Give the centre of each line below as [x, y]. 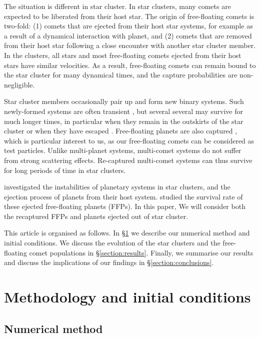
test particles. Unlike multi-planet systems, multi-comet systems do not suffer [123, 150]
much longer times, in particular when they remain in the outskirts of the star [124, 121]
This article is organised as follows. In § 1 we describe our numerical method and [127, 233]
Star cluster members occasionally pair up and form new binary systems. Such [124, 101]
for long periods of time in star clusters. [65, 170]
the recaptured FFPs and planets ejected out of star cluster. [96, 216]
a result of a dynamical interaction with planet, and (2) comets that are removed [128, 35]
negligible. [19, 84]
